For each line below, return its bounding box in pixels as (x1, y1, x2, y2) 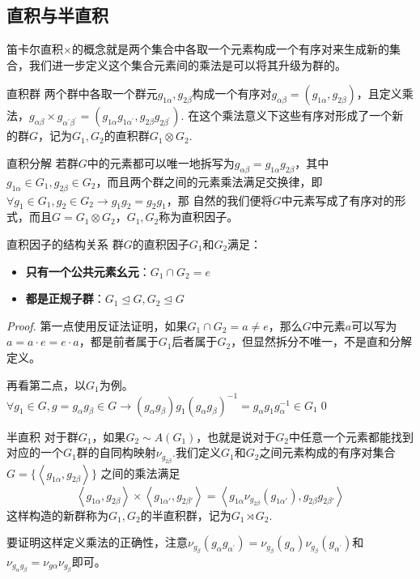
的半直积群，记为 (140, 506, 231, 523)
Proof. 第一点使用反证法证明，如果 (6, 317, 188, 334)
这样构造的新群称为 (6, 506, 108, 523)
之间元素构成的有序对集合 (259, 444, 396, 461)
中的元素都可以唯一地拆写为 (87, 154, 235, 171)
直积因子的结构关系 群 (6, 235, 124, 252)
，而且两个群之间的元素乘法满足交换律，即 (95, 172, 323, 189)
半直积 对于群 (6, 428, 78, 445)
